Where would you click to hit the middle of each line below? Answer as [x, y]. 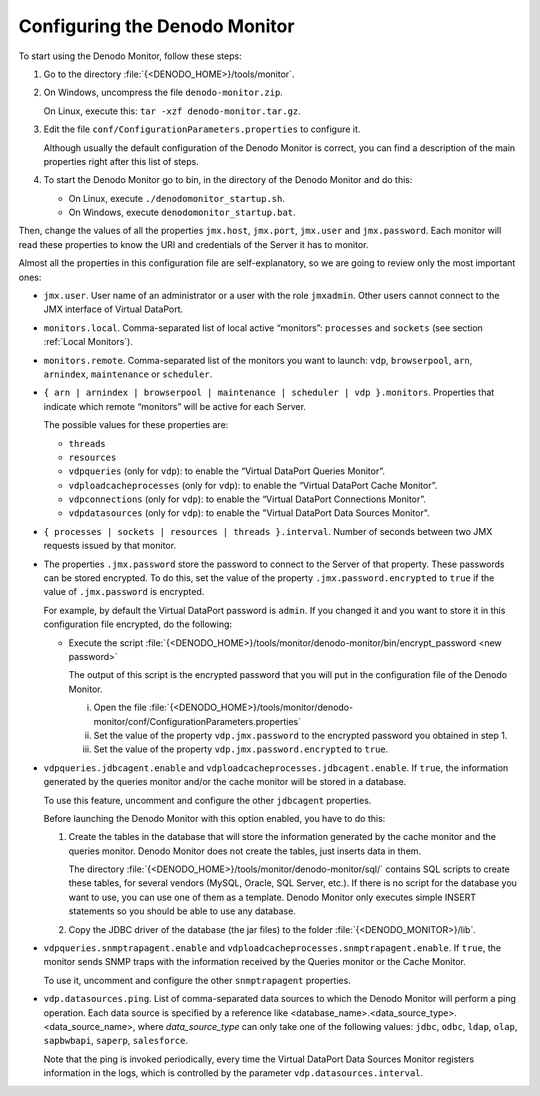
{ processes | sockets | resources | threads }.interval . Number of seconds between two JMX [268, 531]
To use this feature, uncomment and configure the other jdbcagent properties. [207, 800]
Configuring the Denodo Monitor [156, 26]
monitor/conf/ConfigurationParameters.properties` [197, 721]
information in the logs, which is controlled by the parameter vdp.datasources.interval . [233, 1073]
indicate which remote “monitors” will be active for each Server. [175, 406]
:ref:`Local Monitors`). [88, 342]
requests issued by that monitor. [110, 546]
